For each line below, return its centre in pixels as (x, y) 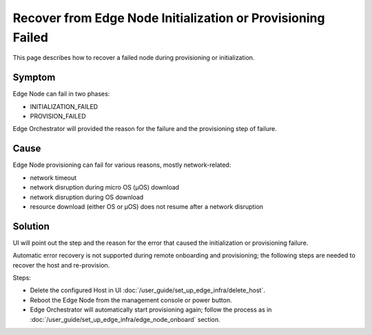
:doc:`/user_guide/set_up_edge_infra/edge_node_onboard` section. (125, 319)
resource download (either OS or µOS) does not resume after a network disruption (147, 206)
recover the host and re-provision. (61, 265)
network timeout (53, 177)
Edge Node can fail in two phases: (61, 94)
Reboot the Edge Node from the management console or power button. (131, 300)
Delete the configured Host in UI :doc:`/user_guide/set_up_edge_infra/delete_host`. (147, 290)
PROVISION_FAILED (58, 116)
